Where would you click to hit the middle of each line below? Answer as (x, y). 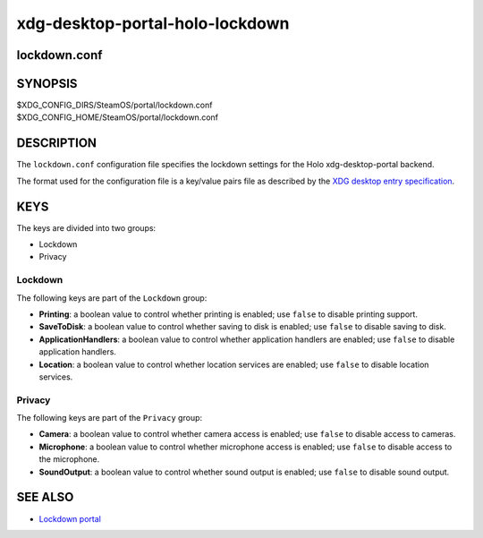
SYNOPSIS (47, 84)
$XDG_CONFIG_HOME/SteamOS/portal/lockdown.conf (118, 117)
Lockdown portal (70, 518)
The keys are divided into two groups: (86, 227)
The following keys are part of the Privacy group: (110, 418)
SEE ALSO (45, 497)
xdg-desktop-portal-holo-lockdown (153, 23)
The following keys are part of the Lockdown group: (112, 298)
